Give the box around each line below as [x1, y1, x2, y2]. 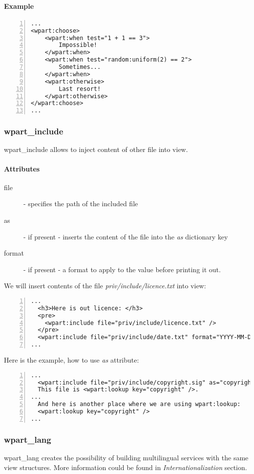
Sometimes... [59, 64, 101, 71]
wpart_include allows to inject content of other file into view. [4, 144, 188, 154]
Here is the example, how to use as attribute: [4, 355, 139, 365]
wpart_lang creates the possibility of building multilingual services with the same [4, 452, 249, 462]
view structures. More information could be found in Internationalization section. [4, 462, 247, 472]
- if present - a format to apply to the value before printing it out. [23, 264, 221, 274]
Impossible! [59, 42, 98, 49]
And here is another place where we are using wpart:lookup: [38, 401, 241, 408]
